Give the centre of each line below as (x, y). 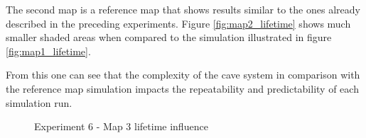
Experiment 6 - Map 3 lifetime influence (121, 126)
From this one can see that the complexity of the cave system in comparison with (183, 75)
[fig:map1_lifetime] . (48, 51)
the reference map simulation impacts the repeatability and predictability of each (182, 88)
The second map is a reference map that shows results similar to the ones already (183, 9)
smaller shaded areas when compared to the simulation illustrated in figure (169, 37)
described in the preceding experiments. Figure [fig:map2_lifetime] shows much (178, 23)
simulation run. (39, 102)
